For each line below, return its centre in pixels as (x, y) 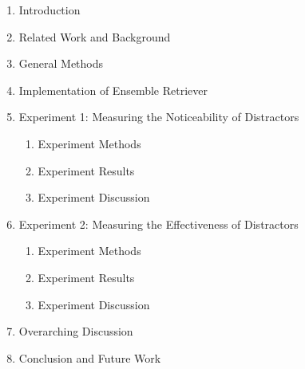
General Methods (61, 63)
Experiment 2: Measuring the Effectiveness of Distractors (158, 224)
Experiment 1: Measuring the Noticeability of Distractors (159, 117)
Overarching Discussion (76, 331)
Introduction (50, 10)
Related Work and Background (95, 36)
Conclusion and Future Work (90, 357)
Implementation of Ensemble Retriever (113, 90)
